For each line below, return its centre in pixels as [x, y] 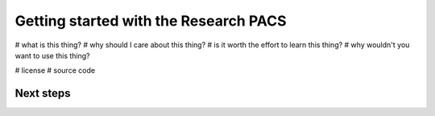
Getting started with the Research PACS [151, 21]
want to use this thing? [52, 55]
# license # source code [55, 70]
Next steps [43, 93]
